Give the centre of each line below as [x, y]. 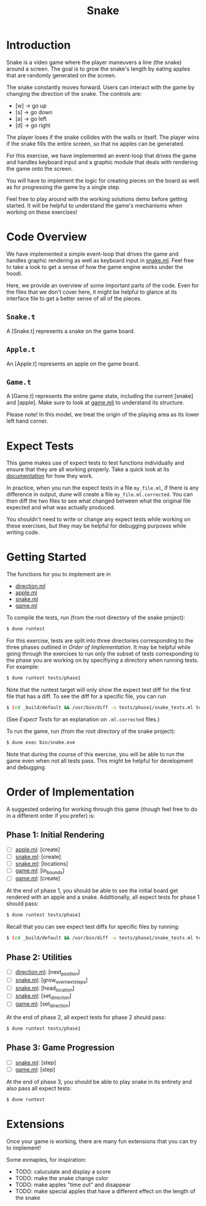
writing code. [23, 533]
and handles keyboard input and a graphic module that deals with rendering [102, 162]
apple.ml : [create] [37, 850]
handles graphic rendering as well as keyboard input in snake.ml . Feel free [100, 260]
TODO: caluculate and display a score [63, 1172]
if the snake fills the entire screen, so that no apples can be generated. [96, 143]
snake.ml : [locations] [42, 863]
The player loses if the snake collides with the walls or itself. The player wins [103, 137]
